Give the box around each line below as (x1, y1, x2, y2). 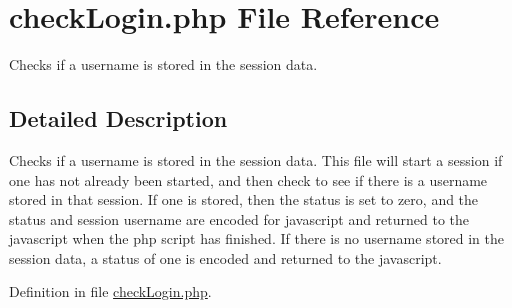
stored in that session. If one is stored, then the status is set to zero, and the (9, 189, 479, 210)
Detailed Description (9, 103, 228, 134)
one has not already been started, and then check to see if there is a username (9, 169, 488, 190)
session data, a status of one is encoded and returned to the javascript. (9, 247, 442, 268)
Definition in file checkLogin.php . (9, 281, 212, 302)
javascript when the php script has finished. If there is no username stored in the (9, 228, 505, 249)
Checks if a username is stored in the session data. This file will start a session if (9, 149, 503, 170)
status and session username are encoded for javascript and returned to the (9, 208, 470, 229)
